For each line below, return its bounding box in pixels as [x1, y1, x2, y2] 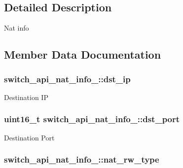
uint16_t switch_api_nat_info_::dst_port [4, 113, 180, 125]
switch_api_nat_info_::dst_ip [4, 72, 131, 85]
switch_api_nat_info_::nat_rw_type [4, 153, 159, 166]
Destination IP [4, 92, 48, 102]
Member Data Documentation [4, 47, 161, 62]
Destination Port [4, 132, 55, 142]
